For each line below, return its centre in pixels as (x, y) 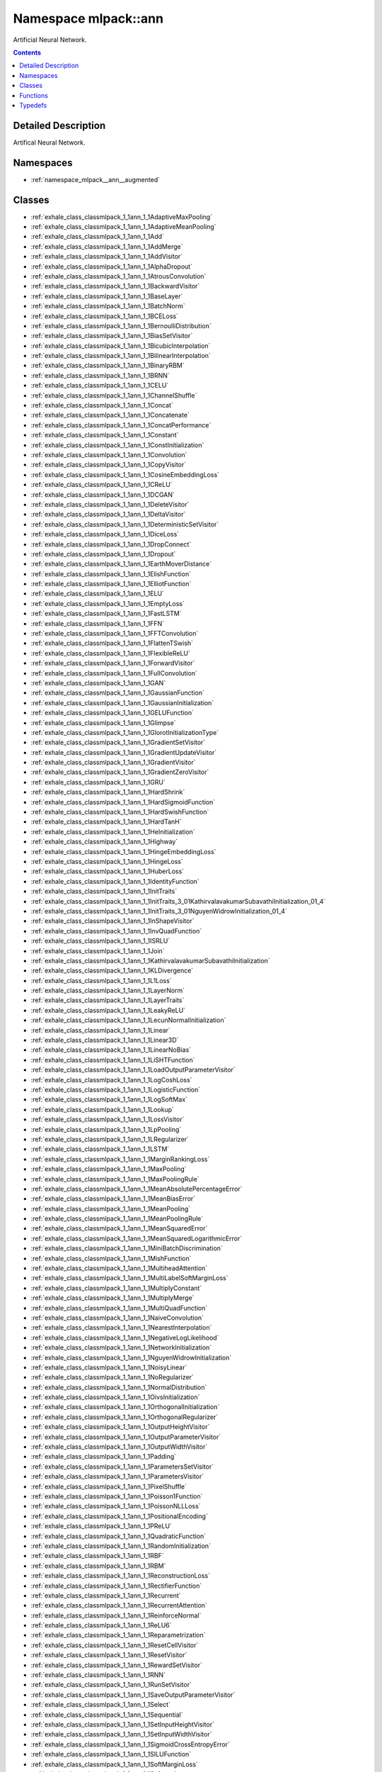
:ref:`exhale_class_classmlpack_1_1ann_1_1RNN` (98, 1675)
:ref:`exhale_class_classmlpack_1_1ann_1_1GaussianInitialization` (122, 702)
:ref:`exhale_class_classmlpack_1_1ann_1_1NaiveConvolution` (117, 1318)
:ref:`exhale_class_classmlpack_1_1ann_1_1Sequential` (107, 1715)
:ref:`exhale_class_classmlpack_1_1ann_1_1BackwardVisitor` (115, 286)
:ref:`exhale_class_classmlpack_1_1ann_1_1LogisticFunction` (116, 1089)
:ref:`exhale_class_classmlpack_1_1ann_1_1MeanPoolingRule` (117, 1218)
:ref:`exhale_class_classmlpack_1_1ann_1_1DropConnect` (111, 544)
